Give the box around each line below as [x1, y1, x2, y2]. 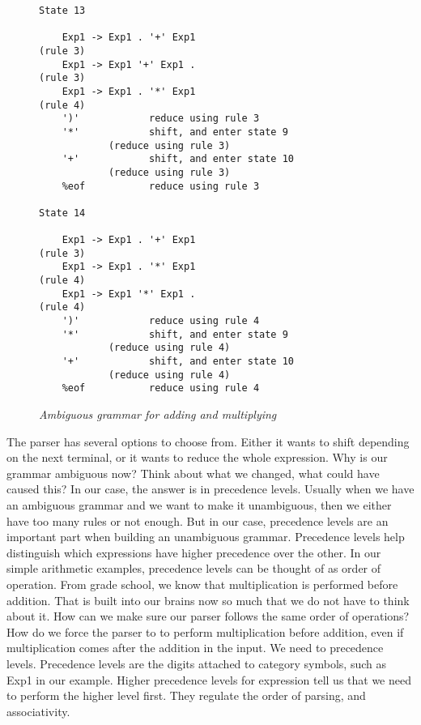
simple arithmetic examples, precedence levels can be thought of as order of [6, 560, 381, 577]
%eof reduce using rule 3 [62, 180, 260, 192]
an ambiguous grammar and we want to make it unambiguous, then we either [6, 497, 392, 513]
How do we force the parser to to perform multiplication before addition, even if [6, 623, 404, 640]
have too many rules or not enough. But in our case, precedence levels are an [6, 512, 389, 529]
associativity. [6, 702, 70, 719]
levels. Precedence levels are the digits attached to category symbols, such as [6, 655, 386, 672]
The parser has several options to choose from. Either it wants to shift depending [6, 433, 410, 450]
